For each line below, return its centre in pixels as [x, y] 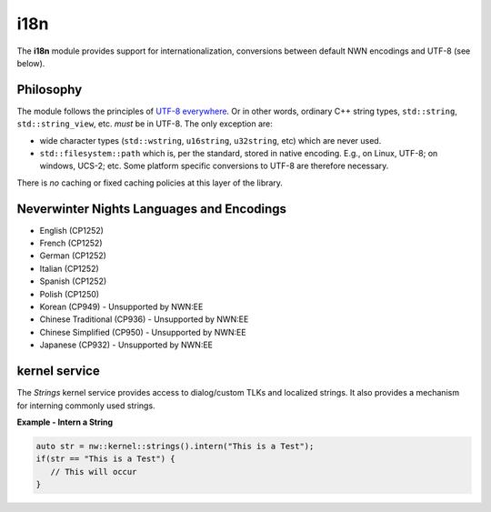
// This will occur [94, 472]
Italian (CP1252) [69, 268]
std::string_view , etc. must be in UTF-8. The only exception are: [145, 124]
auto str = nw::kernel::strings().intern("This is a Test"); [175, 446]
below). [31, 63]
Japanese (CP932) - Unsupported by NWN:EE [126, 345]
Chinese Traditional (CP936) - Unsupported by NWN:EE [144, 319]
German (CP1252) [73, 256]
